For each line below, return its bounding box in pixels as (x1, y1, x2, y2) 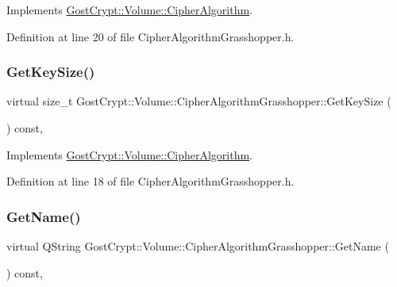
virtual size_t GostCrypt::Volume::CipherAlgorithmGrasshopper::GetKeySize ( (6, 93, 391, 109)
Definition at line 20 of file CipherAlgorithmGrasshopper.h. (6, 28, 295, 44)
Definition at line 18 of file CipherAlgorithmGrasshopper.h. (6, 173, 295, 189)
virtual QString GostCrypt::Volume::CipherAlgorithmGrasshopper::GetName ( (6, 238, 389, 254)
